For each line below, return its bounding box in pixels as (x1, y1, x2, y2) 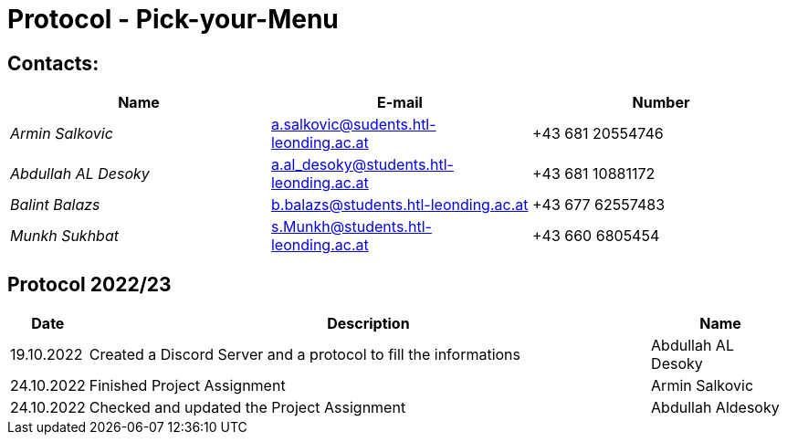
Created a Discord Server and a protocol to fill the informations (89, 345, 520, 364)
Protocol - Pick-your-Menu (7, 4, 339, 35)
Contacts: (7, 51, 100, 75)
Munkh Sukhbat (10, 226, 119, 246)
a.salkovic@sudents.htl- (270, 115, 436, 134)
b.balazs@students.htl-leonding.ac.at (270, 195, 529, 215)
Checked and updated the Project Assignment (89, 398, 406, 417)
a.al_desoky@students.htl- (270, 155, 454, 174)
